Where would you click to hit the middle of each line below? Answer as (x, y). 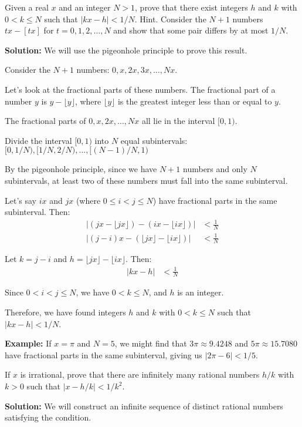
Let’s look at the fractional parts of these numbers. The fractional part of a (140, 89)
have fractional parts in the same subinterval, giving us (104, 354)
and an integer (85, 7)
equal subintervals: (154, 140)
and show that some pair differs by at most (191, 30)
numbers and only (215, 169)
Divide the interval (38, 140)
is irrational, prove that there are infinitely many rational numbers (140, 374)
